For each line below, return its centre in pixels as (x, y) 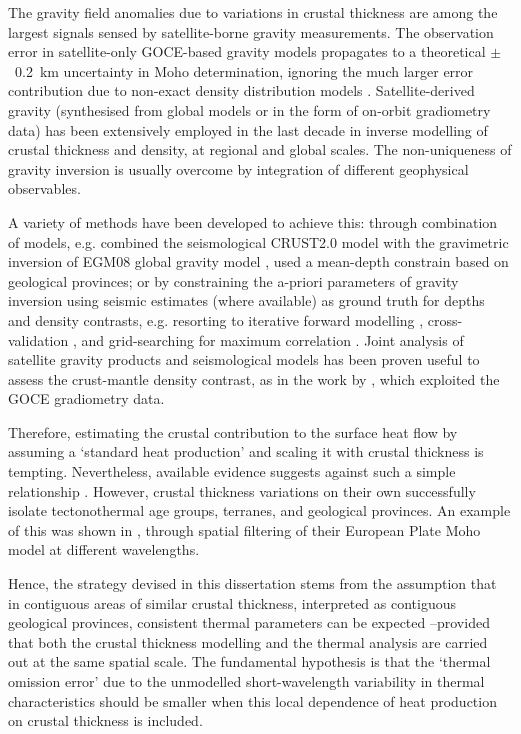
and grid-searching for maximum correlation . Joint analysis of (272, 339)
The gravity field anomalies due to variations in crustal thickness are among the (253, 12)
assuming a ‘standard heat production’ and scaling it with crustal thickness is (246, 451)
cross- (445, 319)
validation (38, 339)
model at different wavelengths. (104, 549)
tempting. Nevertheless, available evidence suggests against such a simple (232, 471)
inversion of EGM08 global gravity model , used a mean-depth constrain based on (258, 261)
